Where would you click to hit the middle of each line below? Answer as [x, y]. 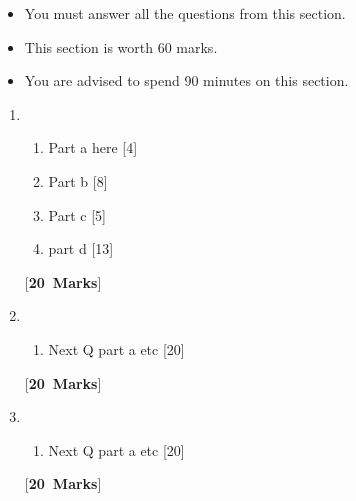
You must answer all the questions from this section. [185, 13]
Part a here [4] [93, 147]
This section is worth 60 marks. [121, 46]
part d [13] [81, 248]
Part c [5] [77, 214]
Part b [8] [78, 180]
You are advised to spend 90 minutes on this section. [186, 80]
